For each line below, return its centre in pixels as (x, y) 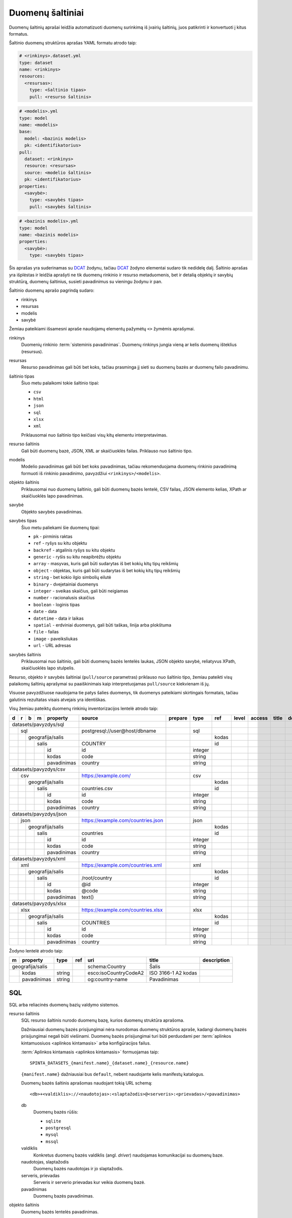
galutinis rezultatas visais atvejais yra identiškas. (58, 700)
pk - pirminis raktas (53, 536)
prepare (178, 718)
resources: (32, 76)
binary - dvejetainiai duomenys (66, 584)
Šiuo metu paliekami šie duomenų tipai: (60, 527)
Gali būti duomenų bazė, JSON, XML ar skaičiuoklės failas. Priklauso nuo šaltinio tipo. (107, 451)
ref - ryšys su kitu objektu (60, 543)
